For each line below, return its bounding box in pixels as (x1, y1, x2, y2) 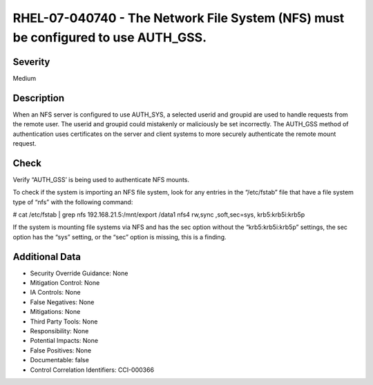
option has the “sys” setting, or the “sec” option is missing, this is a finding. (12, 233, 227, 241)
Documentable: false (30, 356, 89, 364)
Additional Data (12, 250, 81, 262)
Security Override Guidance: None (30, 269, 128, 277)
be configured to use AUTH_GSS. (12, 30, 207, 45)
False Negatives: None (30, 297, 95, 306)
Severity (12, 56, 50, 68)
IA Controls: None (30, 288, 81, 297)
